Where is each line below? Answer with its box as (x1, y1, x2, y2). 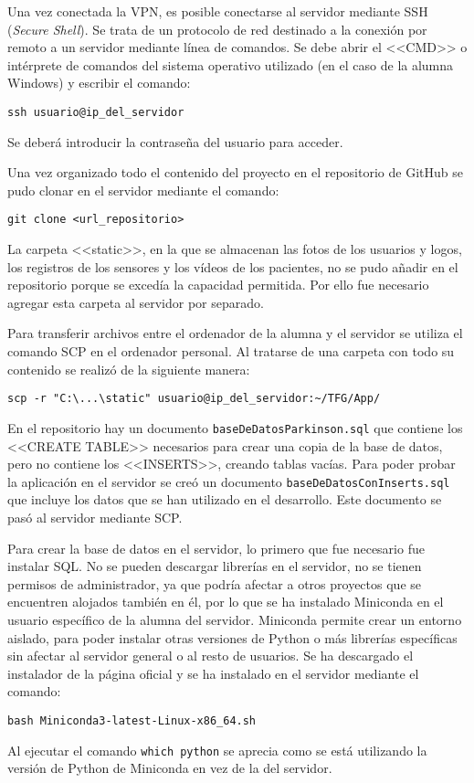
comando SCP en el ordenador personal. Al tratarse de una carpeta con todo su (7, 342, 455, 361)
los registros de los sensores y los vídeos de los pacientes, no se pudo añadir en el (7, 257, 458, 276)
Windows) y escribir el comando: (7, 73, 191, 92)
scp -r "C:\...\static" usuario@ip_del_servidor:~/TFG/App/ (7, 392, 381, 406)
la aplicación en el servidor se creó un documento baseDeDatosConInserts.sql (7, 471, 450, 491)
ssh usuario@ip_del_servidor (7, 105, 184, 119)
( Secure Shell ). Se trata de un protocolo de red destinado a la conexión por (7, 19, 427, 38)
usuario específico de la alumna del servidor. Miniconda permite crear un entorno (7, 609, 462, 629)
